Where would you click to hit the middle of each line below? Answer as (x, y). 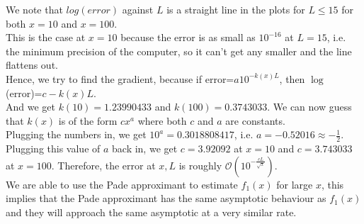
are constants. (255, 120)
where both (162, 120)
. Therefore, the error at (103, 165)
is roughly (200, 165)
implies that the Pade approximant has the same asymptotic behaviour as (166, 198)
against (138, 9)
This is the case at (46, 37)
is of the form (88, 120)
